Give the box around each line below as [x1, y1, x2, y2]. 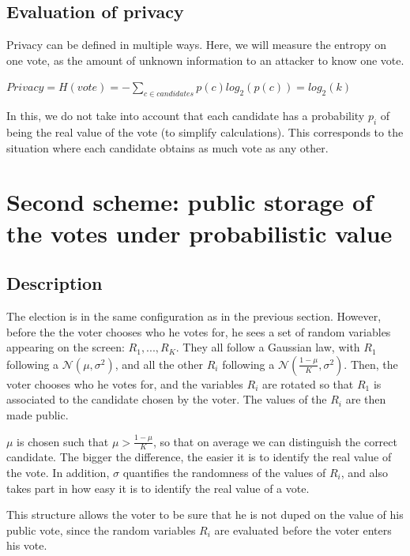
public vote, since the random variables [6, 521, 196, 538]
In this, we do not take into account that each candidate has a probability [6, 107, 365, 124]
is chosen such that [17, 433, 109, 449]
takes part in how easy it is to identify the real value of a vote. [6, 479, 310, 496]
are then [345, 391, 386, 408]
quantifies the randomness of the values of [122, 464, 326, 480]
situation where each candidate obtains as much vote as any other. [6, 139, 329, 156]
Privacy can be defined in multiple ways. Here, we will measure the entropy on [6, 36, 387, 53]
